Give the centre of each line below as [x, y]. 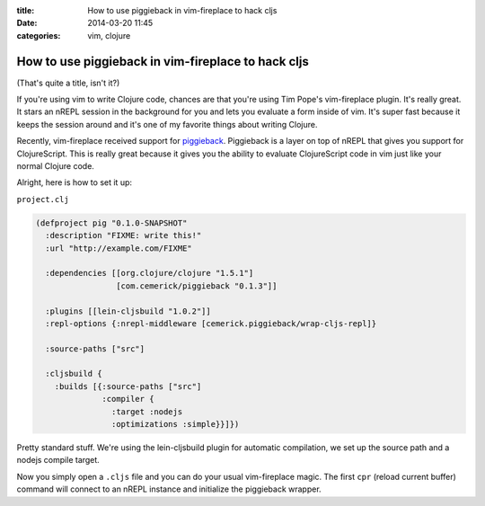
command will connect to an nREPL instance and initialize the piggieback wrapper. [169, 489]
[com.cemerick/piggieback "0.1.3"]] [196, 286]
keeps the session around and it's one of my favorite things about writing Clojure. [167, 124]
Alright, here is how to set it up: [75, 182]
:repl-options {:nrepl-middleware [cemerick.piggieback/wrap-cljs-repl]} [211, 323]
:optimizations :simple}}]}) [175, 424]
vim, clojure [109, 35]
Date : [27, 23]
